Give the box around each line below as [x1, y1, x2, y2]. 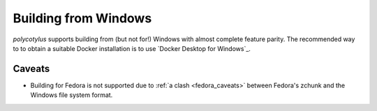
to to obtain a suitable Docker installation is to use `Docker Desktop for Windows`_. [13, 44, 251, 52]
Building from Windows [13, 10, 152, 26]
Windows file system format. [30, 91, 113, 99]
